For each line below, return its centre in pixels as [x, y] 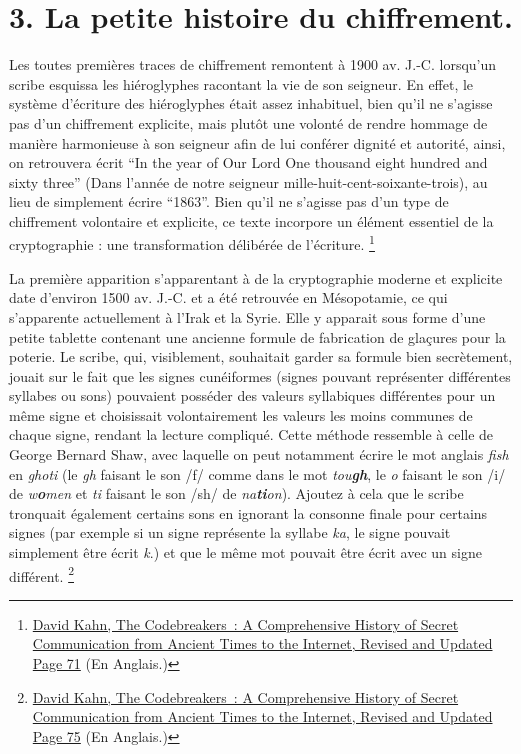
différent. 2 [41, 574]
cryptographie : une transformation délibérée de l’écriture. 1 [192, 243]
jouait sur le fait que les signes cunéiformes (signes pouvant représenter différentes [260, 375]
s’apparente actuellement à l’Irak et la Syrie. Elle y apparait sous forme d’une [247, 316]
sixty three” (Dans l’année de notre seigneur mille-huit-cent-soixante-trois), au [248, 181]
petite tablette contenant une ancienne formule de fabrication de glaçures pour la [257, 336]
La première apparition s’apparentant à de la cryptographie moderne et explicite [256, 277]
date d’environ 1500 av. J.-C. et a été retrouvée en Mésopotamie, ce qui [228, 297]
